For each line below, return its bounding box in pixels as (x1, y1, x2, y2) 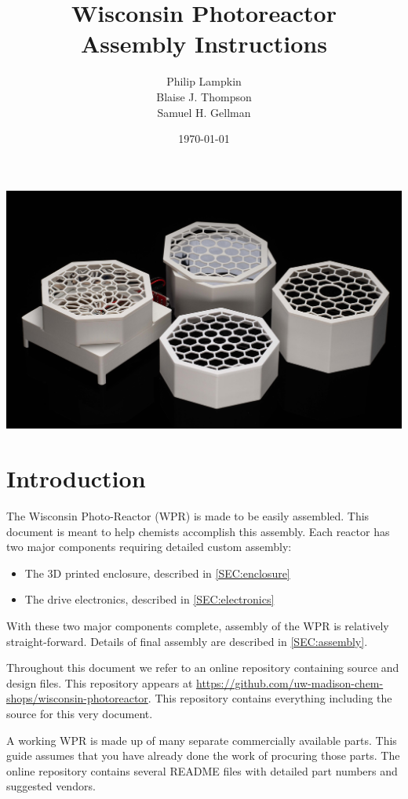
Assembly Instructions (81, 27, 327, 60)
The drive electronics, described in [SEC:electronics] (24, 591, 275, 607)
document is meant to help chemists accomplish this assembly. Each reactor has (6, 523, 390, 539)
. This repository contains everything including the (148, 690, 392, 706)
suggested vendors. (6, 778, 96, 794)
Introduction (6, 462, 146, 494)
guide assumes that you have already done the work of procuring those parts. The (6, 747, 400, 764)
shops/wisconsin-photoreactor (6, 690, 148, 706)
